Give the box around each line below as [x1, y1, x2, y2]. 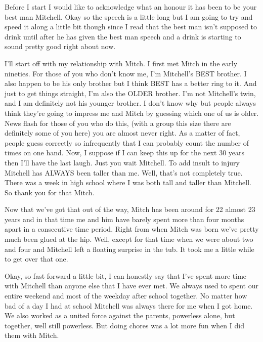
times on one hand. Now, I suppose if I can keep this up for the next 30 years [5, 147, 245, 158]
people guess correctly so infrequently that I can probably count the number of [5, 137, 249, 148]
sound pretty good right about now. [5, 41, 116, 52]
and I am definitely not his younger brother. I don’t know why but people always [5, 98, 256, 108]
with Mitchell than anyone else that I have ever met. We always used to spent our [5, 280, 258, 291]
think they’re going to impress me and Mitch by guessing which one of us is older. [5, 107, 259, 118]
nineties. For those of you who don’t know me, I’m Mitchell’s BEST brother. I [5, 68, 247, 78]
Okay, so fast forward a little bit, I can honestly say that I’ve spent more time [5, 270, 247, 281]
